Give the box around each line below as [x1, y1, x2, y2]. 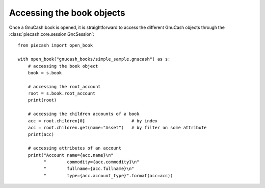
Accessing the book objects [9, 7, 125, 18]
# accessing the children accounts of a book [27, 111, 140, 117]
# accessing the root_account [27, 84, 101, 89]
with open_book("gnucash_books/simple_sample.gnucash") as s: [18, 56, 171, 62]
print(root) [27, 97, 57, 103]
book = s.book [27, 70, 62, 75]
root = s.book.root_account [27, 91, 96, 96]
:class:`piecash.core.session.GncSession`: [9, 31, 95, 37]
